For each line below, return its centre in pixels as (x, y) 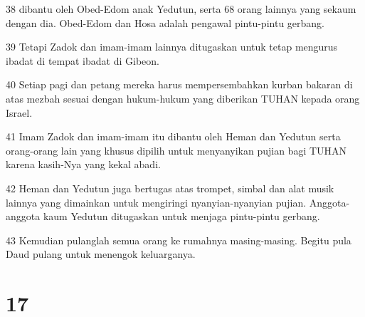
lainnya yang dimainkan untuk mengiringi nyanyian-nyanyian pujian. (156, 202)
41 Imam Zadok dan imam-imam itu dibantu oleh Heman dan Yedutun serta (173, 136)
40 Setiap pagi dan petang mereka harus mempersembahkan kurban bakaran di (179, 84)
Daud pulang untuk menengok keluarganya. (101, 254)
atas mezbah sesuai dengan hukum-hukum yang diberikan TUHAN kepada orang (183, 98)
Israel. (19, 112)
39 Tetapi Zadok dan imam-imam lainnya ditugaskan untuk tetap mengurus (172, 47)
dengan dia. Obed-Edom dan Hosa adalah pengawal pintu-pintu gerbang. (165, 22)
